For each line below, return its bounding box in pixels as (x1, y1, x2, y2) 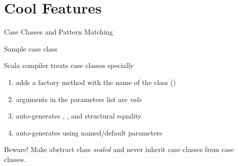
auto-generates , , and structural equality (15, 110, 141, 121)
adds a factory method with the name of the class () (15, 76, 176, 87)
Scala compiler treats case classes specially (4, 60, 134, 70)
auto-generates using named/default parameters (15, 127, 162, 137)
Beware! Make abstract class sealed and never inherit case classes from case (4, 144, 234, 154)
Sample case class (4, 43, 57, 53)
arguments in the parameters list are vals (15, 93, 141, 104)
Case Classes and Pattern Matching (4, 26, 113, 37)
